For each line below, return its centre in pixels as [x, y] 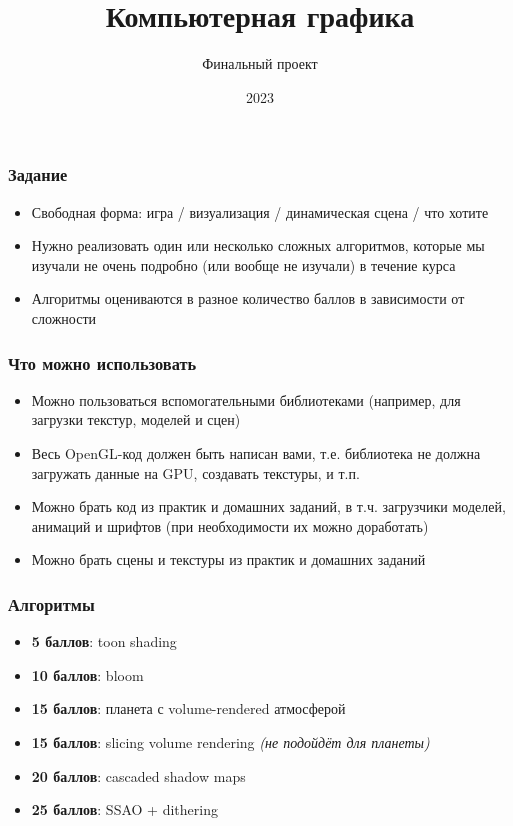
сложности [63, 317]
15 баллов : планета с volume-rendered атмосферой [188, 708]
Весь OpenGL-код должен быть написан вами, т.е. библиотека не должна [256, 452]
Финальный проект [260, 63]
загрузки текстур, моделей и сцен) [136, 419]
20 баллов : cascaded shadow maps [138, 775]
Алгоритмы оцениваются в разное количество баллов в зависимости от [248, 298]
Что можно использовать [102, 362]
